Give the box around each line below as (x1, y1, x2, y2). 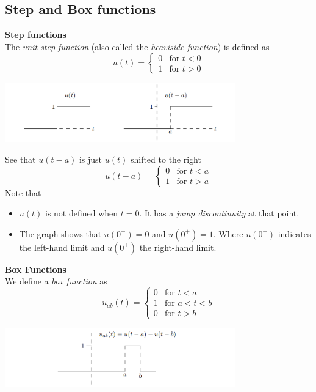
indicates (278, 227, 311, 240)
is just (79, 153, 102, 166)
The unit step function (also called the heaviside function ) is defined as (5, 40, 270, 53)
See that (5, 153, 36, 166)
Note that (5, 186, 41, 199)
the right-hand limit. (139, 240, 217, 253)
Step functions (5, 28, 66, 41)
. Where (213, 227, 243, 240)
